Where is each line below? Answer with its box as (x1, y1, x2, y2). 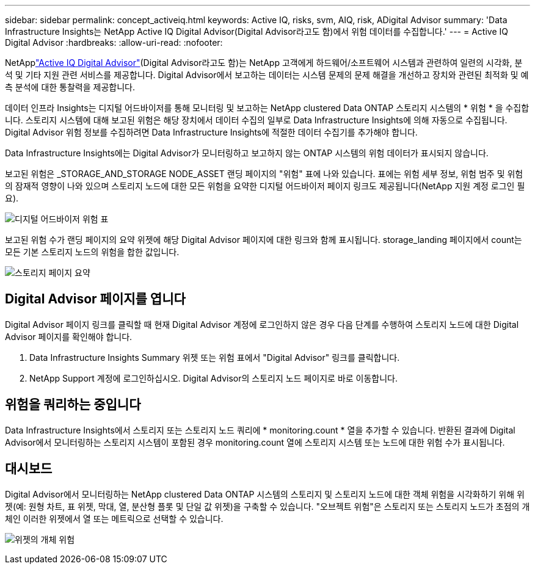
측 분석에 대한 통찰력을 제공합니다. (5, 82, 135, 92)
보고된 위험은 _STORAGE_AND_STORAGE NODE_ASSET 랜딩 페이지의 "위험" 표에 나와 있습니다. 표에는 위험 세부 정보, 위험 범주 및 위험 (5, 169, 523, 179)
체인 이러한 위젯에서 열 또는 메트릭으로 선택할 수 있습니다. (5, 513, 224, 524)
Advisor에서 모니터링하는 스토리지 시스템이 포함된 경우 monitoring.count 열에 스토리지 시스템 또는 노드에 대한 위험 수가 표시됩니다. (5, 437, 505, 448)
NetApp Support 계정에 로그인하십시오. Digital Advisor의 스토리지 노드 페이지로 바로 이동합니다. (29, 372, 398, 383)
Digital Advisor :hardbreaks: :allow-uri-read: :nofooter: (5, 37, 223, 48)
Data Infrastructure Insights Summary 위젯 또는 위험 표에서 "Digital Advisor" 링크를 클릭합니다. (29, 352, 400, 363)
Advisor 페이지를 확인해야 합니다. (5, 331, 133, 342)
